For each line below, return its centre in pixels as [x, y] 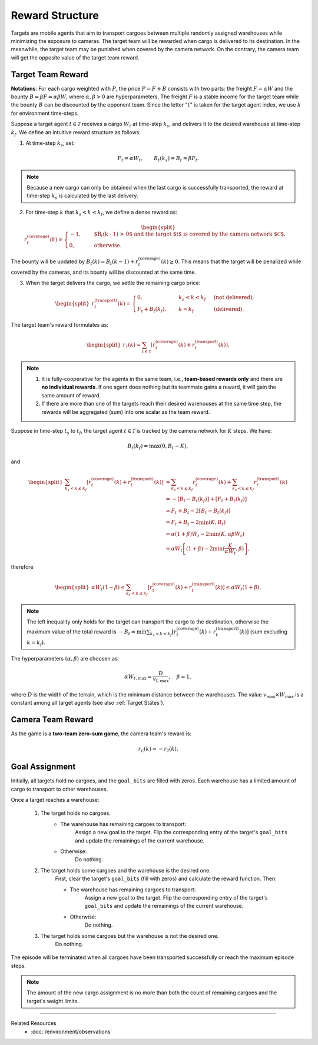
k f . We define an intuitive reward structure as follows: [76, 133]
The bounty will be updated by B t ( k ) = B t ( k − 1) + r [74, 262]
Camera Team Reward [52, 719]
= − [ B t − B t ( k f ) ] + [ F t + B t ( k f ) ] [206, 499]
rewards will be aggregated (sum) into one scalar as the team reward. [126, 412]
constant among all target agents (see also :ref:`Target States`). [88, 703]
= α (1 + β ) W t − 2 [187, 535]
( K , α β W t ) [231, 535]
